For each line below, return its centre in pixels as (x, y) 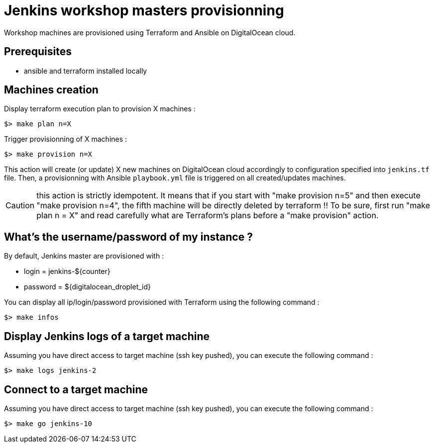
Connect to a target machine (76, 389)
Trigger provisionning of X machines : (66, 139)
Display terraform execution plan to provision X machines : (100, 109)
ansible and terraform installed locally (86, 71)
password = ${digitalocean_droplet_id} (88, 287)
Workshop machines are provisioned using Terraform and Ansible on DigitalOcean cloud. (150, 32)
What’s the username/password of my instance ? (128, 237)
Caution (20, 206)
